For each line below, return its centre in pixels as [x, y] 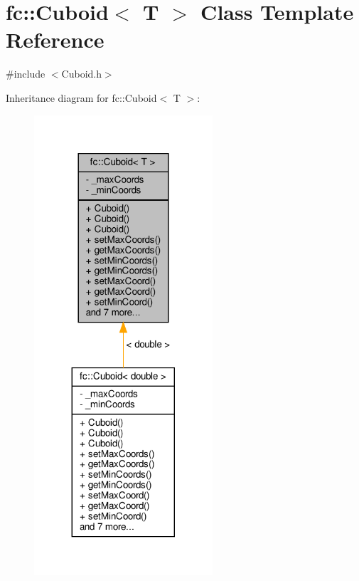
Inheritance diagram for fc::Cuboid [81, 97]
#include [26, 74]
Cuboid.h [81, 74]
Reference [55, 40]
